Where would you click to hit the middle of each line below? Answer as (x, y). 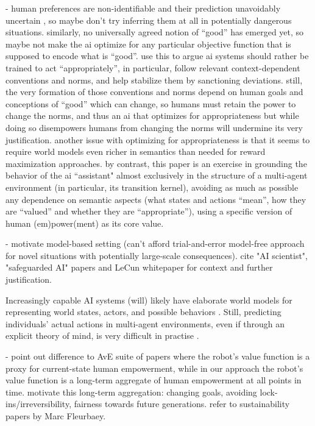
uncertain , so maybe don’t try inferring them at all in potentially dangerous (149, 20)
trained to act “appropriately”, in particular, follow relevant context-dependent (153, 67)
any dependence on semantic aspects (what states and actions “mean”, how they (156, 199)
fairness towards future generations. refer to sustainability (182, 404)
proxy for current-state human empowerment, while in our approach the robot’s (154, 368)
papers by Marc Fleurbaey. (56, 416)
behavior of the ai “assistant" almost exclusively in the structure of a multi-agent (157, 175)
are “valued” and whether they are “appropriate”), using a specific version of (149, 211)
